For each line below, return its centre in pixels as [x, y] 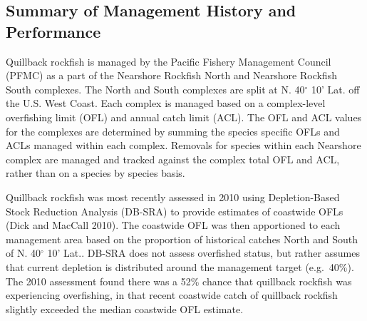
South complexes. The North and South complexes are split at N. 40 [155, 89]
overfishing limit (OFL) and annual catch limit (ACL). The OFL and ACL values [184, 117]
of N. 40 [23, 253]
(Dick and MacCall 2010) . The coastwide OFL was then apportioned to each [173, 225]
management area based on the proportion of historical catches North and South [182, 239]
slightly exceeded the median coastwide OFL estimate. [125, 309]
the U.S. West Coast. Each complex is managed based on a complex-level [166, 103]
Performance [53, 31]
